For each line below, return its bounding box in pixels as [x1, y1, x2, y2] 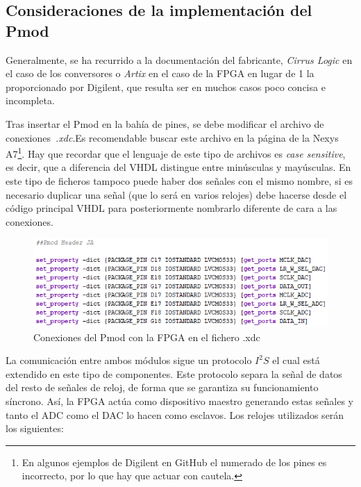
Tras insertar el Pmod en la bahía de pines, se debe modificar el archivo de [6, 116, 324, 131]
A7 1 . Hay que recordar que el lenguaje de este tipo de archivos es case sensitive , [6, 145, 346, 160]
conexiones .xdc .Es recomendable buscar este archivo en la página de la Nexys [6, 130, 339, 145]
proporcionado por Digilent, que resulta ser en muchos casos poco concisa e [6, 79, 326, 94]
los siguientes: [6, 421, 64, 436]
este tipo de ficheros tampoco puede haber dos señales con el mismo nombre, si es [6, 174, 353, 188]
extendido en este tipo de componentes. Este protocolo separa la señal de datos [6, 366, 342, 381]
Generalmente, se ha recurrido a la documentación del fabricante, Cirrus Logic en [6, 52, 353, 67]
